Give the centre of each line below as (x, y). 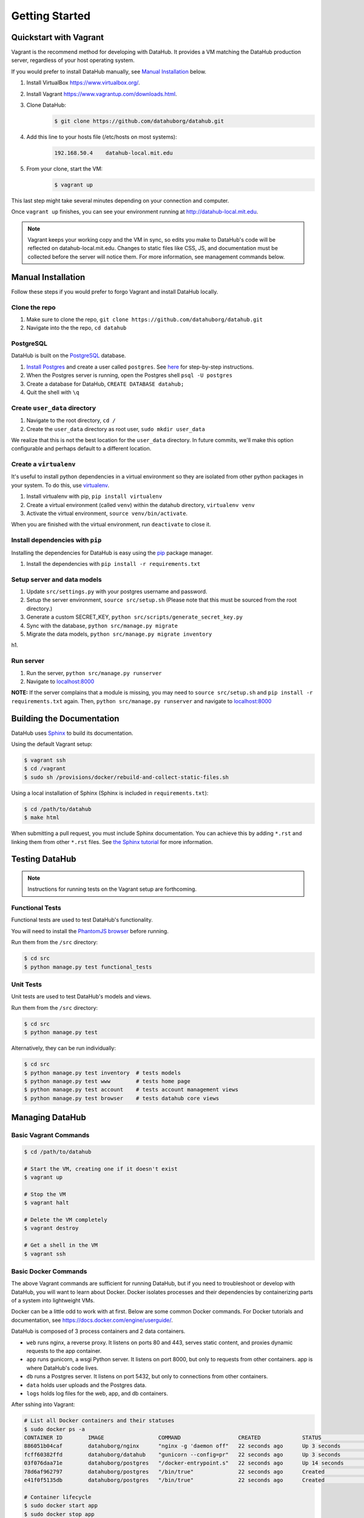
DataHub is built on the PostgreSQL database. (69, 356)
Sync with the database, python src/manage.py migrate (102, 625)
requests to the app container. (64, 1350)
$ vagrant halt (46, 1203)
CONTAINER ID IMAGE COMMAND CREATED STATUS (173, 1438)
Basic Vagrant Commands (50, 1135)
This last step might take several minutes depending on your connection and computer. (120, 200)
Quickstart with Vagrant (58, 37)
